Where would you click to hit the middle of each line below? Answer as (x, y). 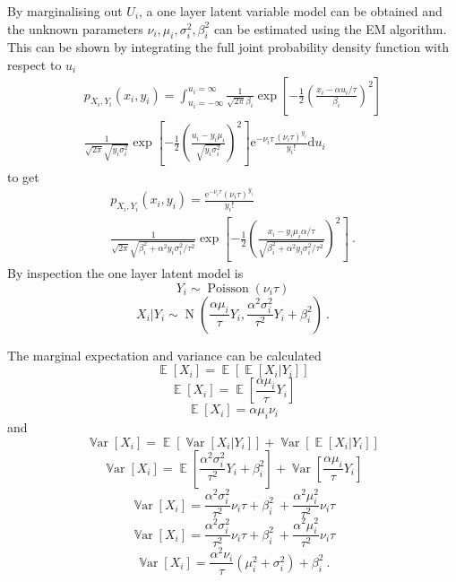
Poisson (228, 288)
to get (23, 176)
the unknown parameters (75, 28)
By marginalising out (65, 11)
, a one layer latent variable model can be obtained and (291, 11)
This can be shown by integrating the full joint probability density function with (228, 47)
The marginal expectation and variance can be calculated (164, 355)
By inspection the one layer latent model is (125, 272)
